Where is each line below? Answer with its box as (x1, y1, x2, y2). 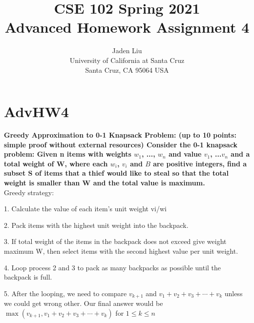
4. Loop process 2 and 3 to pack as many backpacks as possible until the (4, 262, 221, 272)
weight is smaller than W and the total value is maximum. (4, 178, 205, 187)
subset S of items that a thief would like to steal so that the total (4, 168, 229, 178)
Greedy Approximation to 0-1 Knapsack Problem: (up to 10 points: (4, 130, 236, 140)
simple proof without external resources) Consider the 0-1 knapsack (4, 139, 238, 149)
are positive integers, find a (153, 158, 247, 168)
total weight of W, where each (4, 158, 108, 168)
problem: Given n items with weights (4, 149, 131, 159)
